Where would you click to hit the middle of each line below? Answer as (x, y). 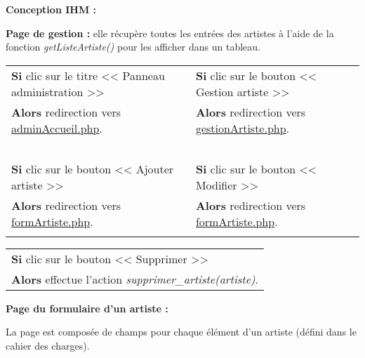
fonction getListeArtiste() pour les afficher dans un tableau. (133, 47)
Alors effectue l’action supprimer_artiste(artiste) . (135, 279)
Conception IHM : (51, 9)
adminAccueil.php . (57, 128)
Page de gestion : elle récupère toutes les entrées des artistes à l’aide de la (170, 33)
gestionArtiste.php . (243, 128)
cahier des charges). (48, 345)
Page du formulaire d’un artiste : (87, 308)
